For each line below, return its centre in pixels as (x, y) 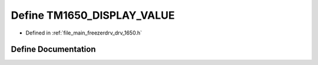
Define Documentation (53, 49)
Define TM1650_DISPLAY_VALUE (93, 15)
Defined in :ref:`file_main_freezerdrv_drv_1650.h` (84, 33)
